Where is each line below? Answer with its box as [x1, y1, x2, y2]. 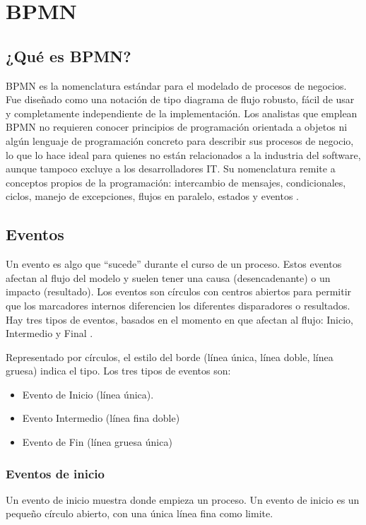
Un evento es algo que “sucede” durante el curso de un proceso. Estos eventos [6, 256, 342, 271]
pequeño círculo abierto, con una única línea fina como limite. [6, 506, 273, 521]
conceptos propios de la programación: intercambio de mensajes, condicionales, [6, 175, 346, 189]
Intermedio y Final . [6, 326, 93, 341]
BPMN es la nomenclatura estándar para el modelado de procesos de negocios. [6, 78, 347, 93]
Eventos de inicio [6, 464, 105, 482]
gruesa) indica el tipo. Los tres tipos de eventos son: [6, 363, 231, 378]
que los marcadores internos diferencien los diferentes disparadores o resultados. [6, 297, 350, 312]
